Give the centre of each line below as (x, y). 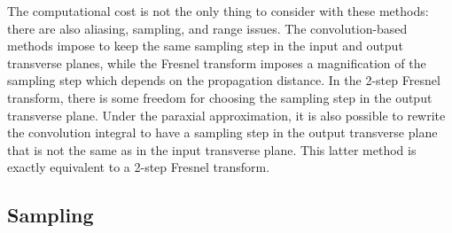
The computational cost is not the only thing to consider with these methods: (218, 11)
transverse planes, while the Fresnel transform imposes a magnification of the (217, 62)
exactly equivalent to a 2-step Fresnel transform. (139, 167)
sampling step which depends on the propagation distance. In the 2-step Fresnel (224, 80)
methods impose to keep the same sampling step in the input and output (205, 46)
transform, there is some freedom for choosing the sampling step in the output (220, 97)
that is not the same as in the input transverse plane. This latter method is (212, 149)
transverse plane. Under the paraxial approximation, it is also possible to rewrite (226, 115)
